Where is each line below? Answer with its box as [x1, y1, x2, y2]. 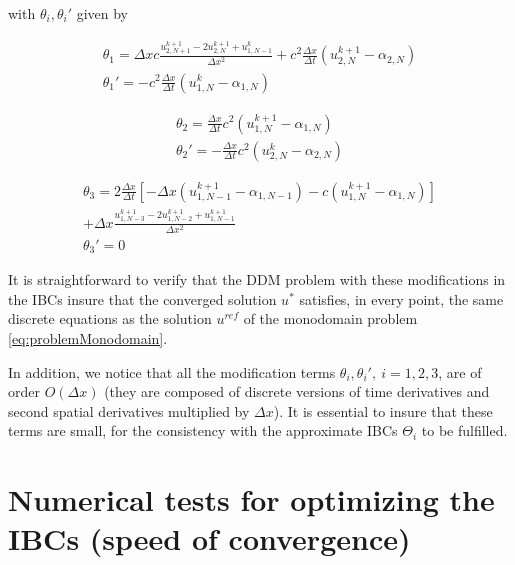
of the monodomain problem [243, 308, 418, 329]
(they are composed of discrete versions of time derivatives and [104, 381, 490, 402]
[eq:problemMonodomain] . [8, 327, 168, 348]
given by [76, 3, 128, 23]
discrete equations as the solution [8, 308, 212, 329]
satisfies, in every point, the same [299, 288, 504, 309]
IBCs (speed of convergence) [8, 518, 411, 559]
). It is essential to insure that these [273, 400, 493, 421]
